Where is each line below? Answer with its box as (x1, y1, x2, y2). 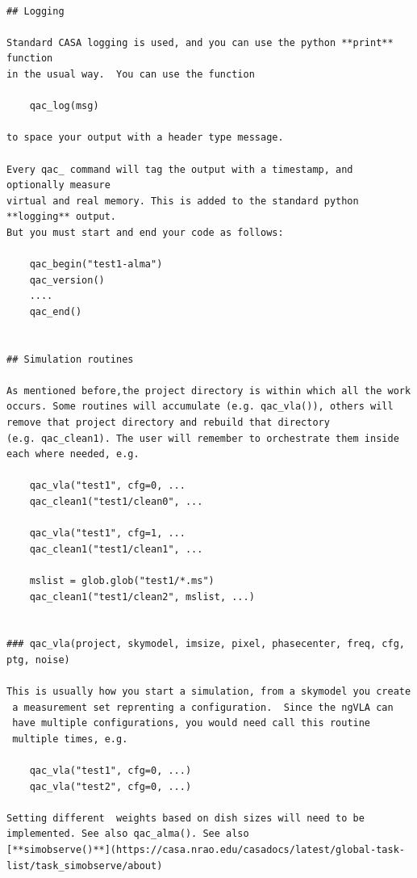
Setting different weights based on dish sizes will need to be (6, 812, 365, 824)
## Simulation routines (6, 353, 134, 365)
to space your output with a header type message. (6, 132, 284, 144)
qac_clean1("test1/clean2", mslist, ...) (29, 590, 255, 603)
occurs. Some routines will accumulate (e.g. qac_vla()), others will (6, 401, 394, 413)
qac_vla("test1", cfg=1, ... (29, 527, 186, 540)
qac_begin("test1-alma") (29, 258, 163, 271)
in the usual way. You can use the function (6, 68, 255, 80)
